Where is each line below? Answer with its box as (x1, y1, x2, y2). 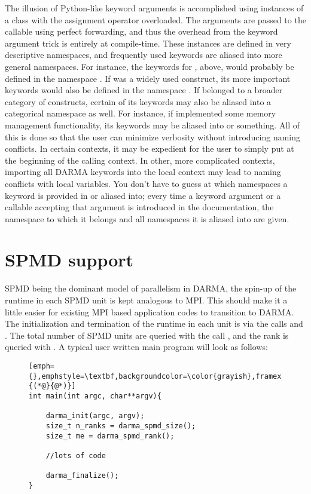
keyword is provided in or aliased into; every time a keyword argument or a (5, 189, 281, 201)
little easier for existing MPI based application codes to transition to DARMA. (5, 305, 294, 318)
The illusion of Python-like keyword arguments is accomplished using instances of (5, 2, 304, 14)
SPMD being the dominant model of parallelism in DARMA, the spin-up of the (5, 282, 297, 294)
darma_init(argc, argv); (45, 412, 145, 421)
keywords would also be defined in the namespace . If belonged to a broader (5, 84, 283, 96)
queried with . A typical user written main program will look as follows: (5, 340, 268, 353)
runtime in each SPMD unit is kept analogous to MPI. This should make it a (5, 294, 288, 306)
